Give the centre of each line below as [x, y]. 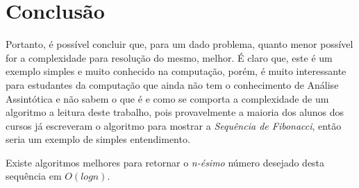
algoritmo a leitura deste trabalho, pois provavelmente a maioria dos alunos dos [175, 112]
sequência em [34, 176]
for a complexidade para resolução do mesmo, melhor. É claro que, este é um [169, 57]
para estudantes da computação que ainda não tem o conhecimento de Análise [172, 84]
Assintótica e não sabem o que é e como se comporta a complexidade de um [167, 98]
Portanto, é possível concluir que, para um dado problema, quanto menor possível [179, 44]
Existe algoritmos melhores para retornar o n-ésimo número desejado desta [165, 162]
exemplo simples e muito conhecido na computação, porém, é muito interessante [176, 71]
